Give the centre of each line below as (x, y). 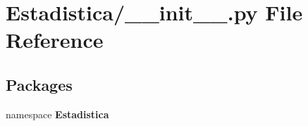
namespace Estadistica (57, 114)
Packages (39, 84)
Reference (55, 40)
